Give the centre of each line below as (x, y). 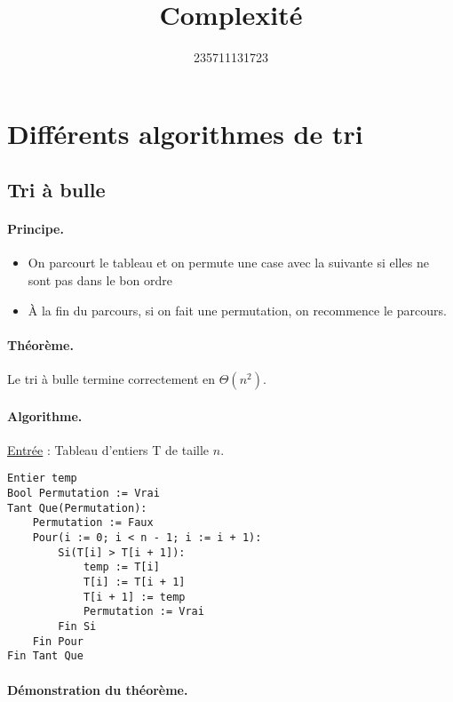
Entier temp (42, 479)
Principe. (36, 229)
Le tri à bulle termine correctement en (111, 379)
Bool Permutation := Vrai (83, 494)
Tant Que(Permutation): (77, 508)
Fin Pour (58, 641)
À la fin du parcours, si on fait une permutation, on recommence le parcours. (237, 310)
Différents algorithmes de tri (185, 133)
